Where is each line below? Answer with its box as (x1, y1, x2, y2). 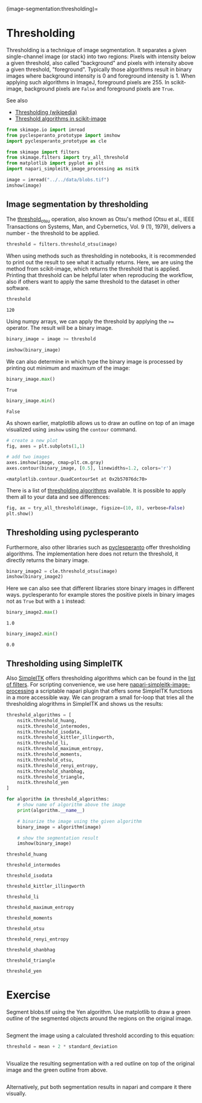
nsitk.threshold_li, (17, 740, 69, 746)
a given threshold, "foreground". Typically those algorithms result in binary (6, 65, 192, 73)
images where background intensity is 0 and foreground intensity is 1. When (6, 72, 196, 79)
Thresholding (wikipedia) (15, 109, 77, 116)
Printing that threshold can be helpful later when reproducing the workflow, (6, 272, 194, 279)
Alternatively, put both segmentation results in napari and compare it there (6, 1084, 192, 1091)
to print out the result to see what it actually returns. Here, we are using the (6, 259, 194, 266)
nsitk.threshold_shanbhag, (17, 768, 85, 774)
